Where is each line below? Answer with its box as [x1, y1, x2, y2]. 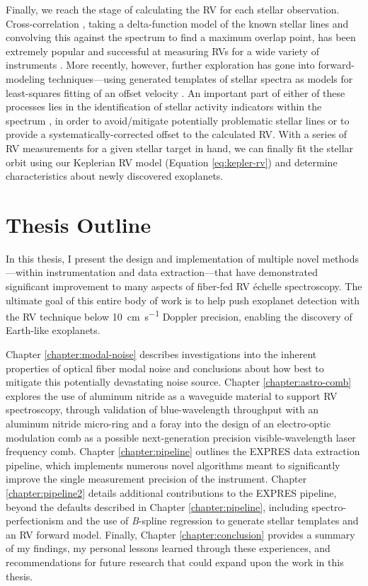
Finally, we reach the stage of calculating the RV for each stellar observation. [6, 2, 340, 16]
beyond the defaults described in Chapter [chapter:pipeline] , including [6, 499, 309, 514]
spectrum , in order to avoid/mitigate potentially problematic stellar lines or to [6, 113, 350, 127]
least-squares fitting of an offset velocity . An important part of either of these [6, 85, 345, 100]
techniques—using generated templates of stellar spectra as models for [48, 71, 353, 86]
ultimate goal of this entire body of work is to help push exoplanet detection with [6, 292, 360, 307]
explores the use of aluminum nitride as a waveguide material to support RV [6, 388, 338, 403]
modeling [6, 71, 45, 86]
